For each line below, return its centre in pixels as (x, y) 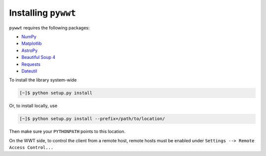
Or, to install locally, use (33, 106)
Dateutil (29, 71)
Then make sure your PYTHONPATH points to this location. (67, 131)
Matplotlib (32, 44)
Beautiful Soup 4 (38, 57)
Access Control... (31, 147)
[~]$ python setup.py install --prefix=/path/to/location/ (92, 119)
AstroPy (30, 50)
